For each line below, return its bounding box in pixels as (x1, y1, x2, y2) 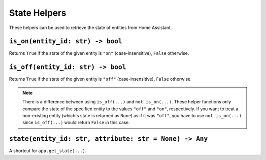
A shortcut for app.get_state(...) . (9, 148, 87, 154)
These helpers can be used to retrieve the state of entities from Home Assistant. (9, 25, 172, 31)
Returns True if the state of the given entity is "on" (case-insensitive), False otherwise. (9, 50, 189, 56)
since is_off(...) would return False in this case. (22, 120, 130, 126)
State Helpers (9, 7, 66, 18)
